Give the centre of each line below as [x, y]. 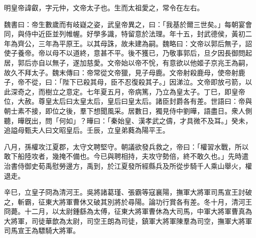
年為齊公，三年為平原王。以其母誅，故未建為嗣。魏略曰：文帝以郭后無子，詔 [128, 43]
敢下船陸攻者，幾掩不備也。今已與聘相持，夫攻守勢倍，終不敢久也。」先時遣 [126, 156]
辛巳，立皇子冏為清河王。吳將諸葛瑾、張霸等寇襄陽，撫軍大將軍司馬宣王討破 [128, 192]
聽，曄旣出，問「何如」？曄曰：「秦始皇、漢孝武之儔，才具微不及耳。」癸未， [128, 120]
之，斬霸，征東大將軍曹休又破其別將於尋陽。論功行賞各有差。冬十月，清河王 [128, 201]
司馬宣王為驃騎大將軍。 [42, 230]
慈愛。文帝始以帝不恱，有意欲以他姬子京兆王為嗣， [169, 62]
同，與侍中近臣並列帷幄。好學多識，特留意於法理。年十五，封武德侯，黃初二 [128, 34]
